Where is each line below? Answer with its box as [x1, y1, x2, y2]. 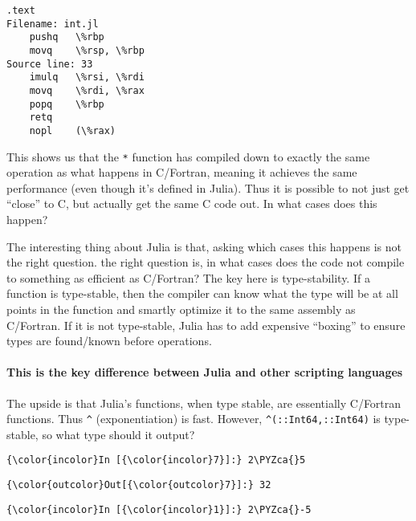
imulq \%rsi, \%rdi [29, 71, 145, 83]
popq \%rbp [29, 98, 104, 110]
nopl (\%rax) [29, 124, 116, 136]
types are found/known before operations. [6, 332, 212, 349]
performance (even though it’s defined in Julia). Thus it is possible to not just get [6, 179, 410, 196]
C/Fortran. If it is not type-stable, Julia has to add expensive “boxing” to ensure [6, 316, 406, 333]
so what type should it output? [42, 425, 195, 442]
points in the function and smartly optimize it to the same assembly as [6, 300, 356, 317]
